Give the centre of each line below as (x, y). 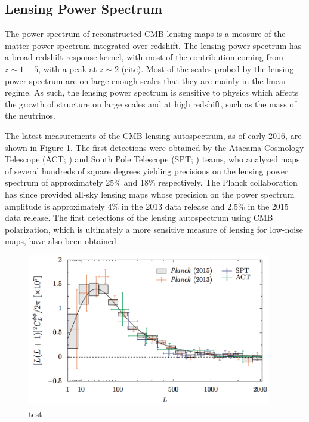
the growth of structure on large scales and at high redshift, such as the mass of (151, 104)
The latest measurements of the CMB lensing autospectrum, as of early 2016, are (153, 135)
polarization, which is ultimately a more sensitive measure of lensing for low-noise (154, 229)
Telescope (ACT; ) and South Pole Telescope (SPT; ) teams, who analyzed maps (152, 159)
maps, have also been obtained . (63, 241)
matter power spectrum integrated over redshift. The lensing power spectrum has (153, 45)
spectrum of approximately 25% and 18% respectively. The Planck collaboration (151, 182)
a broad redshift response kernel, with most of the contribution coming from (144, 57)
